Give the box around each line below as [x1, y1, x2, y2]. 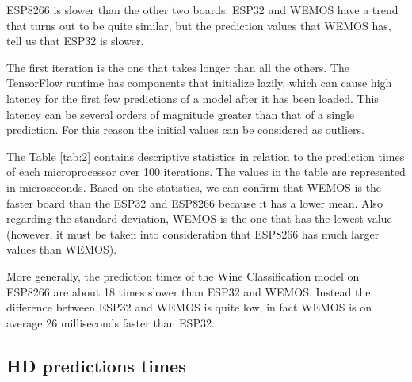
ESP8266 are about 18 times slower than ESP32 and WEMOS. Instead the [6, 283, 371, 300]
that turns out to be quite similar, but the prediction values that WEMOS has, [6, 17, 391, 33]
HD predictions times [6, 353, 186, 377]
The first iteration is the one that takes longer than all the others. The [6, 59, 349, 75]
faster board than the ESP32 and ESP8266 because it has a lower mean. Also [6, 194, 383, 211]
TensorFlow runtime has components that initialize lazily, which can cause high [6, 74, 392, 91]
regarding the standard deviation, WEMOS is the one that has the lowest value [6, 210, 392, 227]
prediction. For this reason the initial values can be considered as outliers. [6, 121, 364, 138]
